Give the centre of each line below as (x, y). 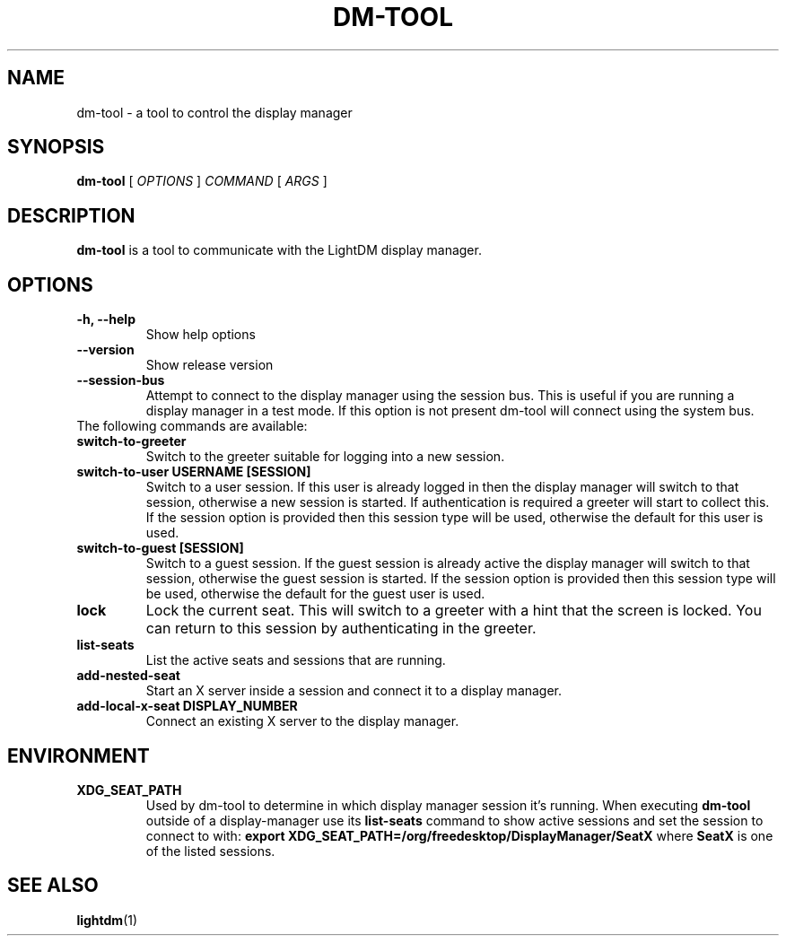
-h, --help (106, 319)
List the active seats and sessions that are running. (296, 660)
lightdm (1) (107, 920)
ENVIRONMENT (79, 755)
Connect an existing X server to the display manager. (302, 721)
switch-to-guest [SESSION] (160, 548)
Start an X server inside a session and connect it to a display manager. (354, 691)
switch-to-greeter (131, 441)
